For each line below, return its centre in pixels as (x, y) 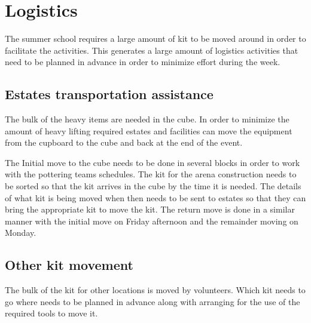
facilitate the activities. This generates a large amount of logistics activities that (152, 50)
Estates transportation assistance (109, 94)
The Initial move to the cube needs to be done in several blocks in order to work (153, 162)
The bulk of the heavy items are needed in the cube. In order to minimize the (147, 119)
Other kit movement (69, 265)
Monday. (21, 233)
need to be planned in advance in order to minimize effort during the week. (143, 62)
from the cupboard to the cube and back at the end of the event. (124, 142)
